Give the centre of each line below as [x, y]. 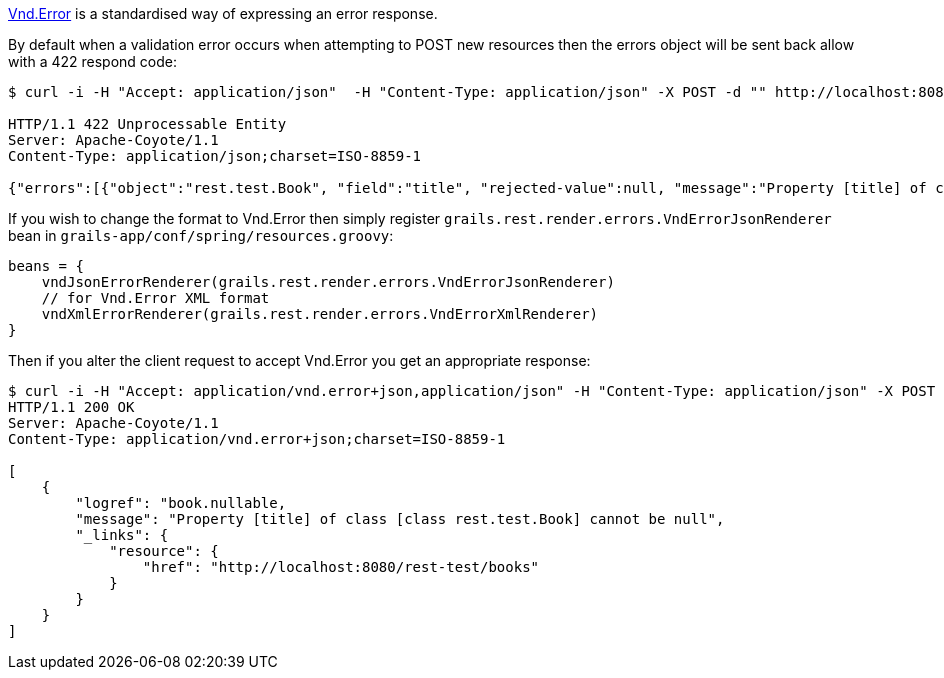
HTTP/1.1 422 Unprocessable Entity [147, 124]
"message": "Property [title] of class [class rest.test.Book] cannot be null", [400, 519]
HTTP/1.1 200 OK [71, 407]
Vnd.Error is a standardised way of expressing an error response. [223, 13]
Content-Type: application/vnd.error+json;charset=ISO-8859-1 [257, 439]
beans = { [46, 266]
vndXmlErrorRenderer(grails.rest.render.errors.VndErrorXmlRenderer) [320, 314]
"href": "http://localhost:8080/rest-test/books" [341, 567]
